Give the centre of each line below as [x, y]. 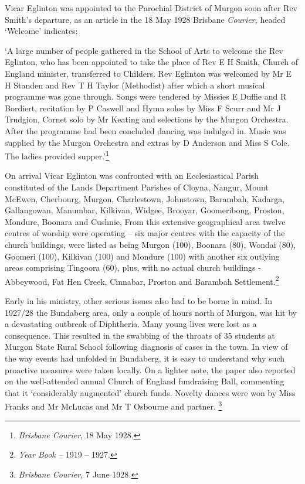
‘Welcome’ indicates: [41, 31]
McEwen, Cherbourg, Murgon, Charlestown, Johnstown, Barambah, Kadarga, [145, 198]
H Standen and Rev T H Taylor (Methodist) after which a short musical [135, 85]
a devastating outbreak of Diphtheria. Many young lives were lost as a [131, 324]
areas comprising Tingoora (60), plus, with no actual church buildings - [133, 267]
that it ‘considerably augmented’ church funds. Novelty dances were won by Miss [150, 392]
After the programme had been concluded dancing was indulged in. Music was [145, 130]
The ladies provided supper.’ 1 [57, 155]
